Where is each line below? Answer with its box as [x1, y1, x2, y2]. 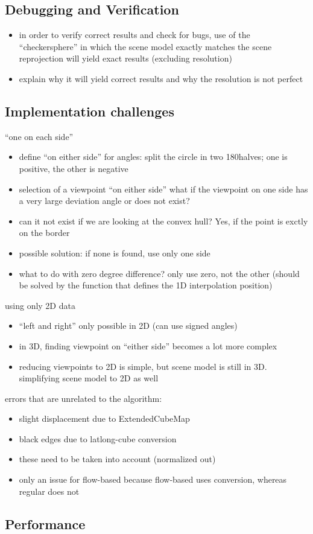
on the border [19, 226, 70, 239]
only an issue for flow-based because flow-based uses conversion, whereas [19, 473, 287, 486]
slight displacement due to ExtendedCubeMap [19, 412, 190, 425]
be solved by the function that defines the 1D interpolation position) [19, 279, 273, 291]
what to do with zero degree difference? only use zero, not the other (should [19, 267, 300, 279]
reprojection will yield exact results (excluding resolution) [19, 52, 232, 65]
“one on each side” [5, 130, 74, 142]
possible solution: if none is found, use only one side [19, 246, 210, 259]
